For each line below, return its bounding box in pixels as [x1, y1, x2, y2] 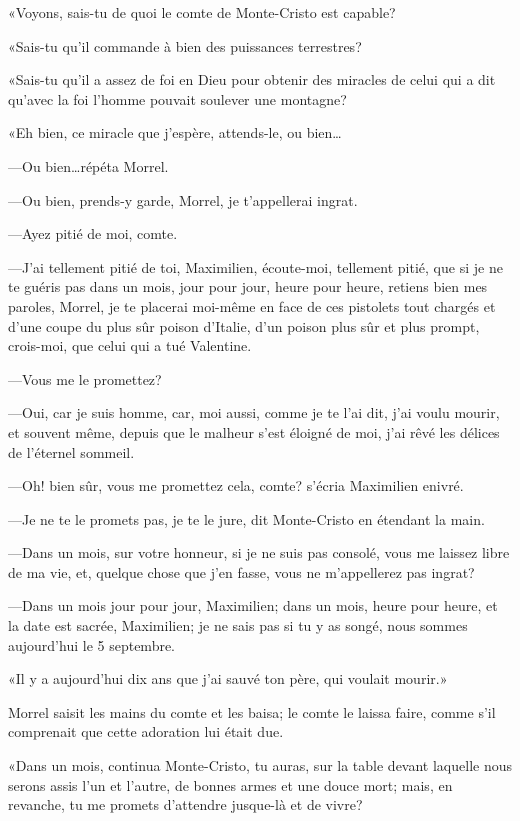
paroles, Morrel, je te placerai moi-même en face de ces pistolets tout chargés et [8, 295, 496, 316]
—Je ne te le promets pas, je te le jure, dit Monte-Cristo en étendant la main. [8, 508, 485, 529]
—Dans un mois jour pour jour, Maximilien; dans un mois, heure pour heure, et [8, 595, 498, 616]
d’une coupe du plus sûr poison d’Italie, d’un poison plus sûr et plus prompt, [8, 315, 480, 336]
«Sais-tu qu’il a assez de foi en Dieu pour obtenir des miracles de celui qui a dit [8, 69, 496, 90]
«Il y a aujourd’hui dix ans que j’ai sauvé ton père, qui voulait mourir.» [8, 668, 448, 689]
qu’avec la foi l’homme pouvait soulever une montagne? [8, 88, 347, 109]
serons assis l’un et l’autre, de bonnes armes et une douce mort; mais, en [8, 774, 453, 795]
